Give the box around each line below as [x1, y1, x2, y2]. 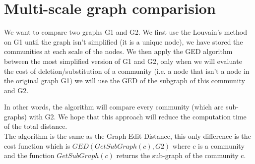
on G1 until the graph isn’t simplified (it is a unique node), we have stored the [4, 36, 243, 47]
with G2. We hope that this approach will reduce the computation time [29, 111, 247, 121]
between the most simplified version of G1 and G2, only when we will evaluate [4, 55, 242, 66]
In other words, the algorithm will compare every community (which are [4, 102, 224, 112]
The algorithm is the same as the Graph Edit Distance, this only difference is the [4, 131, 251, 141]
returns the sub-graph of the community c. [116, 150, 246, 161]
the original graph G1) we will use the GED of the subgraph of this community [4, 75, 245, 86]
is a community [198, 140, 245, 151]
